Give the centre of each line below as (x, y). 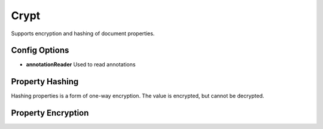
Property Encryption (50, 113)
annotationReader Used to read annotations (81, 64)
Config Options (40, 50)
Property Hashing (45, 82)
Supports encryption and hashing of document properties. (83, 33)
